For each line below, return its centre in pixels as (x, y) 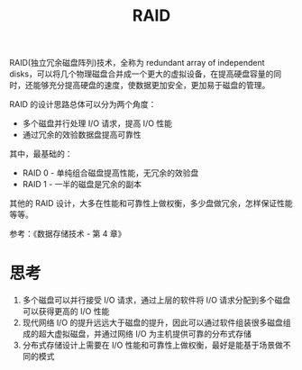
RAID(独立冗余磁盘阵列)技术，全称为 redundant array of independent (137, 63)
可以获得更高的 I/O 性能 (66, 311)
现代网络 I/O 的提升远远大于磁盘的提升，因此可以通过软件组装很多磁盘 (153, 323)
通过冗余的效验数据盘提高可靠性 (82, 135)
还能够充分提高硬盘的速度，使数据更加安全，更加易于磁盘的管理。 (147, 86)
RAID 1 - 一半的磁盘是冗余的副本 (82, 185)
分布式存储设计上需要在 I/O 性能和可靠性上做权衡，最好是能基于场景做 (153, 345)
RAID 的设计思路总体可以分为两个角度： (83, 104)
